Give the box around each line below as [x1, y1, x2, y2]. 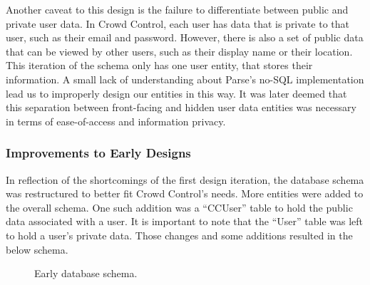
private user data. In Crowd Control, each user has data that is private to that [6, 16, 349, 31]
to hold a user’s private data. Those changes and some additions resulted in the [6, 227, 353, 242]
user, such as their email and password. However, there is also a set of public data [6, 30, 364, 45]
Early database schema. [34, 266, 138, 281]
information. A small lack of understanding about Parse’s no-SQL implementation [6, 71, 364, 86]
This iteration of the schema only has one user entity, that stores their [6, 58, 313, 73]
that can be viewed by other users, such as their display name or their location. [6, 43, 353, 58]
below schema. [6, 242, 68, 256]
